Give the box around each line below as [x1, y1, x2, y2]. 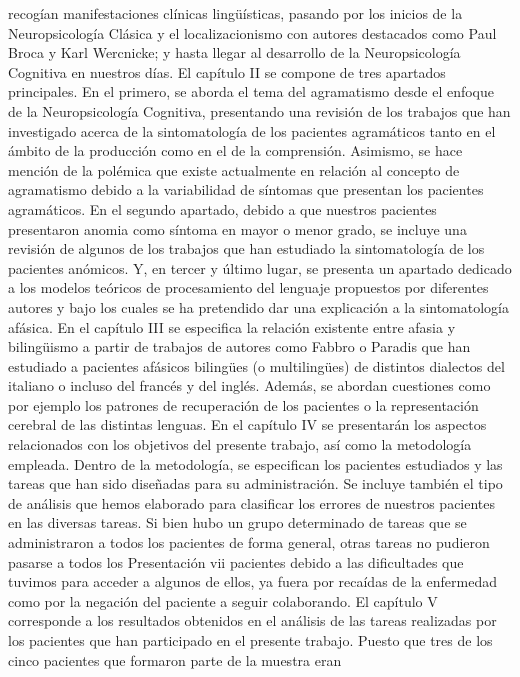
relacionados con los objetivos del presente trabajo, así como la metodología [8, 434, 472, 455]
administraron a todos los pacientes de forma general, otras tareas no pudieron [8, 532, 490, 553]
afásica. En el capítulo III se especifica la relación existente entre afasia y [8, 316, 456, 337]
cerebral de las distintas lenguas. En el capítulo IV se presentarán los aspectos [8, 414, 487, 435]
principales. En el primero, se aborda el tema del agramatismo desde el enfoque [8, 81, 495, 102]
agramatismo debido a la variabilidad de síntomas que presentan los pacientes [8, 179, 484, 200]
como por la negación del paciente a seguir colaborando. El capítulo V [8, 590, 438, 611]
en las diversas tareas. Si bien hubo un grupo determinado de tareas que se [8, 512, 467, 533]
